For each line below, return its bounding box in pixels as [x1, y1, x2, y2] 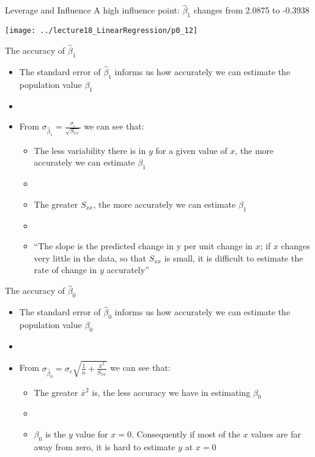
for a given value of [155, 144, 228, 156]
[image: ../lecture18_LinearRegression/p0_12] [5, 26, 198, 35]
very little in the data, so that [34, 251, 146, 264]
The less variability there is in [34, 144, 146, 156]
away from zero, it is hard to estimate [34, 440, 176, 453]
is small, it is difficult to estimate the [164, 251, 303, 264]
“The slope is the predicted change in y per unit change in [34, 239, 253, 252]
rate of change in [34, 263, 97, 276]
